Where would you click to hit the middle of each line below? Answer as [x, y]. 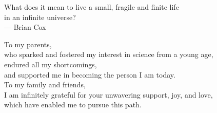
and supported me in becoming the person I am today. [90, 74]
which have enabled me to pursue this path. [73, 105]
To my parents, [28, 44]
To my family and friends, [45, 84]
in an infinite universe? [40, 17]
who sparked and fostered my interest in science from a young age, [109, 54]
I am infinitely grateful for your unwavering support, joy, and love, [108, 94]
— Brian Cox [25, 27]
